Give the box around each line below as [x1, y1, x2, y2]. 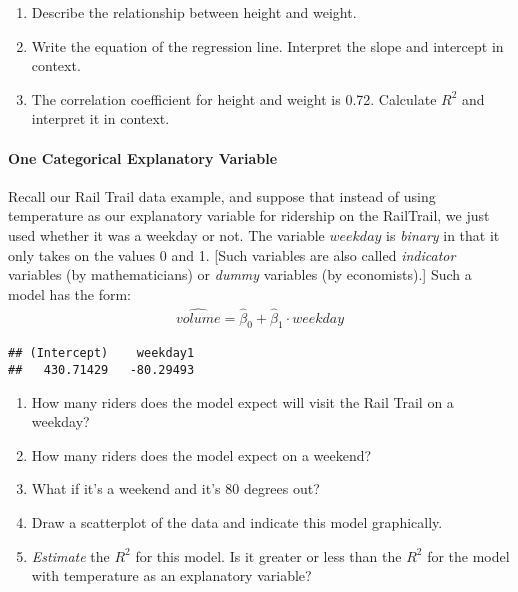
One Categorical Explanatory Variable [8, 147, 278, 168]
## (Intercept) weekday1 [8, 346, 195, 361]
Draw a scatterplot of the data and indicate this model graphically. [31, 512, 443, 533]
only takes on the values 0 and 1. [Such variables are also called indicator [8, 244, 456, 265]
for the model [427, 545, 510, 566]
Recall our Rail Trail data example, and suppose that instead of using [8, 185, 436, 206]
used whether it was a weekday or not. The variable [8, 224, 325, 245]
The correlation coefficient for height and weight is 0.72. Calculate [31, 88, 437, 109]
